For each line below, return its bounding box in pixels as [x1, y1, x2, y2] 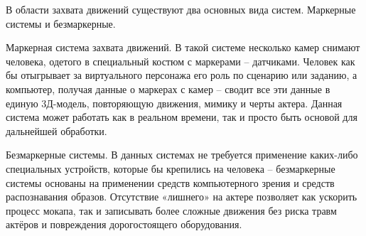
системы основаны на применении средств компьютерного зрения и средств [6, 175, 335, 190]
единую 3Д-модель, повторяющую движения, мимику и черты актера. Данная [6, 95, 343, 110]
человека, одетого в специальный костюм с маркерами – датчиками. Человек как [6, 53, 355, 68]
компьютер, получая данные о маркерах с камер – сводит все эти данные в [6, 81, 330, 96]
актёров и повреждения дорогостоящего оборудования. [6, 217, 242, 232]
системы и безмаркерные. [6, 16, 116, 31]
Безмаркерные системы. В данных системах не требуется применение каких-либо [6, 147, 358, 162]
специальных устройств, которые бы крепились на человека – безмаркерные [6, 161, 335, 176]
